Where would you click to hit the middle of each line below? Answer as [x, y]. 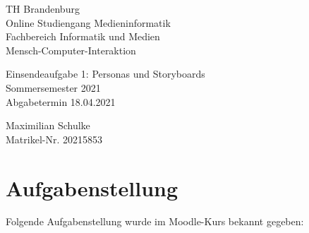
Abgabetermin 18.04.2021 [61, 101]
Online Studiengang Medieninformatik [88, 22]
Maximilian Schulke [48, 125]
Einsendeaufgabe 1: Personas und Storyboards [105, 74]
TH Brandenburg [43, 8]
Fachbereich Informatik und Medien [83, 36]
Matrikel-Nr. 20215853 [54, 139]
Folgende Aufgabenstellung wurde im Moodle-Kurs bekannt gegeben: [155, 221]
